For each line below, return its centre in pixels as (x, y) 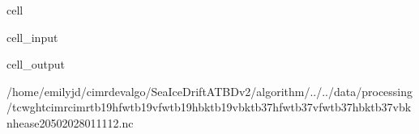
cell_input (32, 37)
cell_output (36, 64)
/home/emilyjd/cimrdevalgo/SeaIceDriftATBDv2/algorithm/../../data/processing (210, 91)
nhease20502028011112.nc (70, 122)
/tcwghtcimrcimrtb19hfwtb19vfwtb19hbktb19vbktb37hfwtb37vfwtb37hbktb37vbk (209, 107)
